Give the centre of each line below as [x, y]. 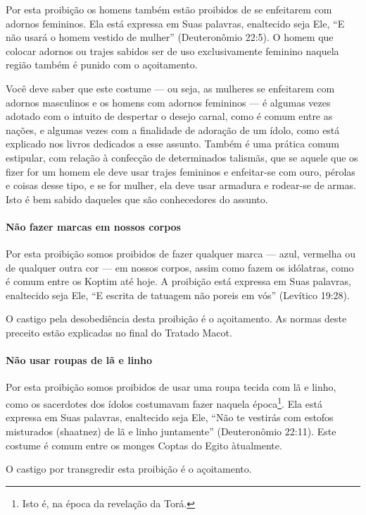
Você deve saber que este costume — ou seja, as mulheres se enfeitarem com [170, 88]
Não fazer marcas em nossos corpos [93, 226]
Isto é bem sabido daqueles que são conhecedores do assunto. [137, 199]
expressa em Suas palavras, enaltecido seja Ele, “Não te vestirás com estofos [170, 417]
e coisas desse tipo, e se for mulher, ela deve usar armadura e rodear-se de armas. [181, 185]
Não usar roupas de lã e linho [79, 360]
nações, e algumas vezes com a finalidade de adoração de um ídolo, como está [173, 129]
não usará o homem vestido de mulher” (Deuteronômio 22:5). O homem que [170, 37]
